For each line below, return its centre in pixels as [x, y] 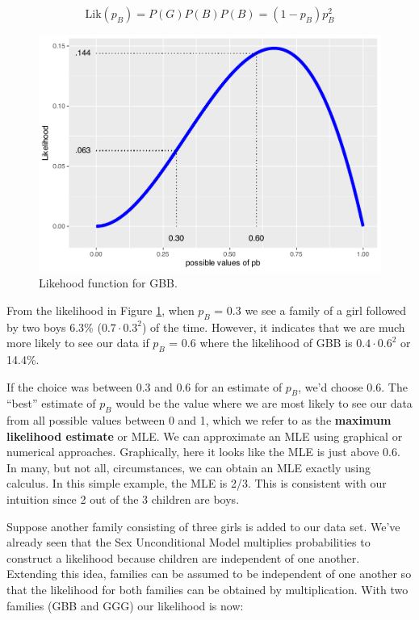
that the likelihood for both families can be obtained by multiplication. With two [207, 590]
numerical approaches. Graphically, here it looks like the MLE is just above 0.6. [203, 452]
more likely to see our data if [78, 343]
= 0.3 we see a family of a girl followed [310, 310]
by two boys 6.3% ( [54, 327]
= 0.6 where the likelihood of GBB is [261, 343]
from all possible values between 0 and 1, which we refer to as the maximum [199, 420]
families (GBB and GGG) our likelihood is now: [125, 605]
